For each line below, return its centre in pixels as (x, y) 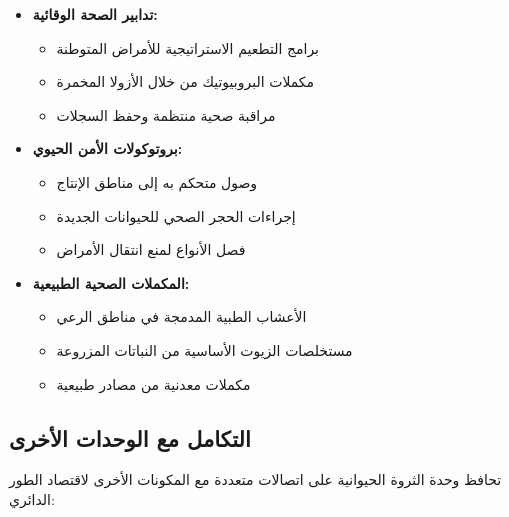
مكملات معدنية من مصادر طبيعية (153, 383)
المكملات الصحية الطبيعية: (111, 282)
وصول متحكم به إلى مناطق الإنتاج (157, 181)
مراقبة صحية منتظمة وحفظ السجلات (166, 114)
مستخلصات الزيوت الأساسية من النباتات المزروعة (204, 349)
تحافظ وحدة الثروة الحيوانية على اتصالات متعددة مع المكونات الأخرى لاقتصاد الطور (255, 479)
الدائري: (32, 498)
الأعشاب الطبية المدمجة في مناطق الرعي (181, 316)
